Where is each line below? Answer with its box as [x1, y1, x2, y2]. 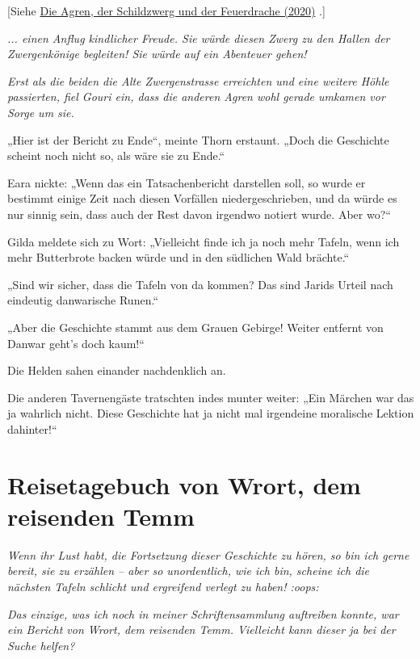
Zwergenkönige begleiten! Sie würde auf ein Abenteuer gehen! [7, 45, 307, 62]
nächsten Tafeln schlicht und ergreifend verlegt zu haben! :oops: [7, 577, 319, 594]
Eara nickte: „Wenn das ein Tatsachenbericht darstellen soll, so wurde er [7, 174, 366, 191]
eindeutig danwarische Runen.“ [7, 292, 158, 309]
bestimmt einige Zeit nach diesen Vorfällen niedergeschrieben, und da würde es [7, 190, 397, 207]
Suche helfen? [7, 636, 75, 653]
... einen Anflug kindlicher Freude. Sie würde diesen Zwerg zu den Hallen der [7, 29, 390, 46]
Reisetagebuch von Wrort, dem [7, 468, 361, 501]
